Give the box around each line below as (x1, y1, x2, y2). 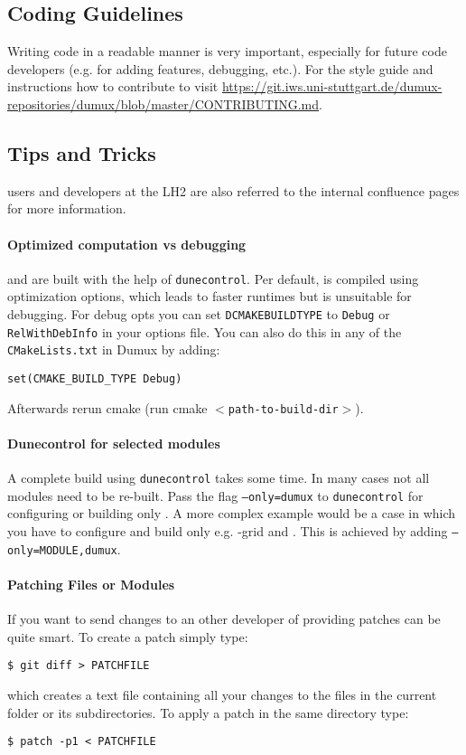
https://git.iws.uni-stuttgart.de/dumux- (221, 77, 443, 96)
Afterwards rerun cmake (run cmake (7, 398, 208, 417)
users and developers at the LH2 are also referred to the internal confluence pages (7, 181, 460, 200)
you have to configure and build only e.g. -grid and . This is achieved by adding (7, 522, 448, 540)
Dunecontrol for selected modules (7, 433, 220, 452)
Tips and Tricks (7, 138, 156, 166)
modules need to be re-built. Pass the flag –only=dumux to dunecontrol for (7, 486, 424, 505)
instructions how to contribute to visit (7, 77, 219, 96)
